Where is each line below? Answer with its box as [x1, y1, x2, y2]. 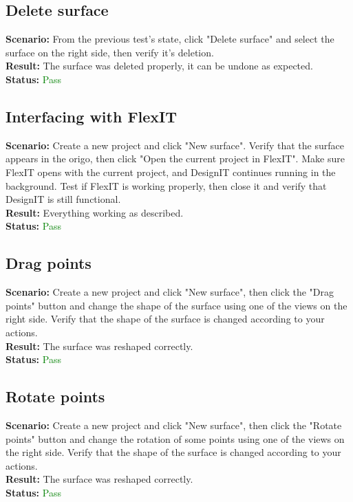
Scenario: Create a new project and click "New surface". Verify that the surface [6, 138, 344, 152]
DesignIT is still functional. [6, 192, 121, 206]
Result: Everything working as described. [6, 205, 184, 219]
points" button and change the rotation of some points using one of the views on [6, 431, 345, 446]
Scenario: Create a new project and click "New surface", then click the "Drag [6, 285, 334, 299]
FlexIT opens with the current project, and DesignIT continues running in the [6, 164, 336, 179]
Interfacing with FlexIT [6, 105, 178, 127]
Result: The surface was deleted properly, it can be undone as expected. [6, 58, 313, 73]
